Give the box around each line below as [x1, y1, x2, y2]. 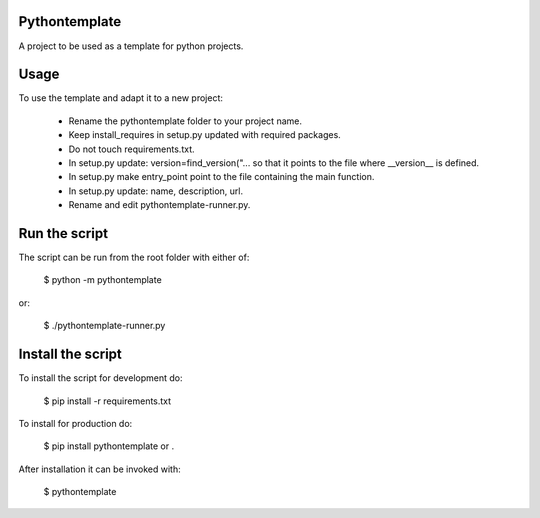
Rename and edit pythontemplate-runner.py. [68, 199, 251, 211]
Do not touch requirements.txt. [68, 143, 195, 155]
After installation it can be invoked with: [18, 463, 181, 475]
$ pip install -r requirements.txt [43, 395, 172, 407]
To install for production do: [18, 417, 133, 429]
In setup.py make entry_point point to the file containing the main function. [68, 171, 375, 183]
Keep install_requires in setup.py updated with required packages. [68, 129, 342, 141]
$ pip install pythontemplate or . [43, 440, 175, 452]
